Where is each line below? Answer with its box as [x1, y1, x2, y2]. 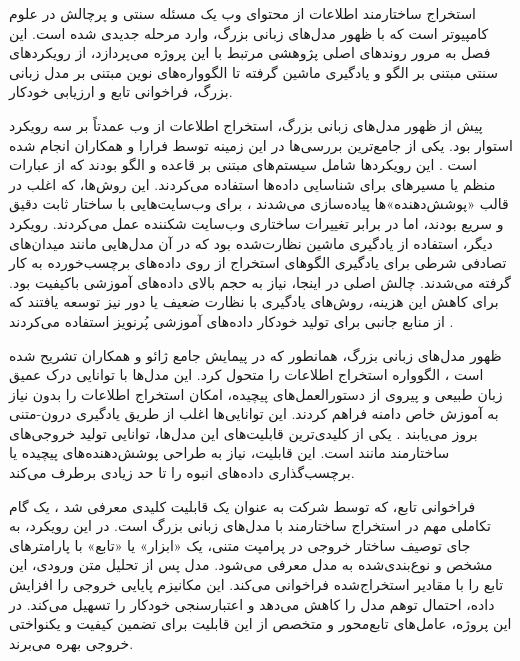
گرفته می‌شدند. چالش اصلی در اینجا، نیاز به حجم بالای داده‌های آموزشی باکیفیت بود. [9, 271, 511, 292]
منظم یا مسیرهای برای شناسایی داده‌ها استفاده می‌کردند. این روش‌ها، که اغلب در [9, 173, 496, 194]
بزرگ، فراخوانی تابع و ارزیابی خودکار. [9, 81, 233, 102]
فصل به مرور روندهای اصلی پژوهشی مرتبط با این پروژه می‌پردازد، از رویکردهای [9, 42, 491, 63]
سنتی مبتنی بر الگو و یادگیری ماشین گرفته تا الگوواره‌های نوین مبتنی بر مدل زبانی [9, 61, 498, 82]
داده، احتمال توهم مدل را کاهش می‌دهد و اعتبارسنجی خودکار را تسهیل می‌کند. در [9, 593, 495, 614]
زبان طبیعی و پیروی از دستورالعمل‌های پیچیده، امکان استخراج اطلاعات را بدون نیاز [9, 383, 503, 404]
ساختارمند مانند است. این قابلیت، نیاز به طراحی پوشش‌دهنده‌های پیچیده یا [9, 442, 450, 463]
